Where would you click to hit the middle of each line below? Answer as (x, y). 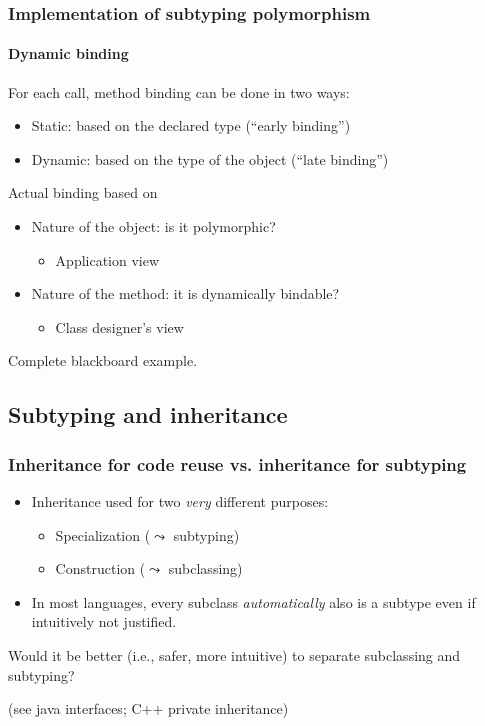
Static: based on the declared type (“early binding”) (191, 125)
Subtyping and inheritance (148, 414)
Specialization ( (103, 534)
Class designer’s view (119, 326)
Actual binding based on (83, 192)
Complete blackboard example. (103, 360)
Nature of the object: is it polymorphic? (153, 226)
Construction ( (100, 568)
